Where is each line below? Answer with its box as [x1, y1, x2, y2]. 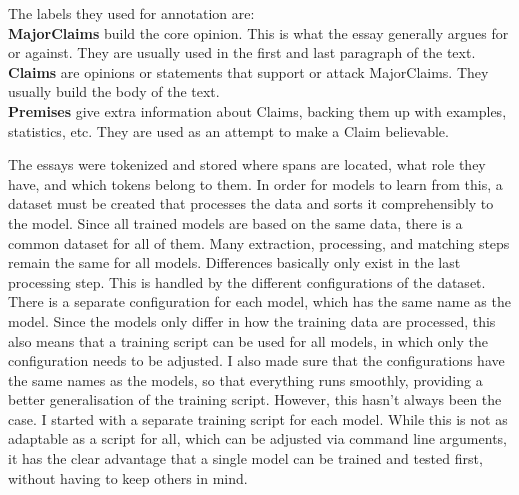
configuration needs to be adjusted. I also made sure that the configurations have [8, 350, 505, 371]
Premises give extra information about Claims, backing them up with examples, [8, 100, 507, 121]
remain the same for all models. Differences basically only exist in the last [8, 252, 461, 273]
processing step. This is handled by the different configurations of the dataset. [8, 271, 486, 292]
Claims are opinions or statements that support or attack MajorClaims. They [8, 61, 489, 82]
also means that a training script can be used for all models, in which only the [8, 330, 489, 351]
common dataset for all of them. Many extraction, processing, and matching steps [8, 232, 510, 253]
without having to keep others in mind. [8, 467, 248, 488]
